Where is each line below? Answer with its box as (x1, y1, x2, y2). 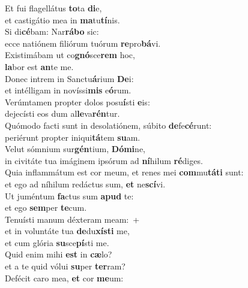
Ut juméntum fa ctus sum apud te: (5, 189, 134, 202)
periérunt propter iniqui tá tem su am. (5, 131, 141, 143)
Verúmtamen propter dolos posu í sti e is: (5, 95, 150, 108)
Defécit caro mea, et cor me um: (5, 271, 124, 284)
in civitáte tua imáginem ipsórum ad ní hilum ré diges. (5, 154, 203, 166)
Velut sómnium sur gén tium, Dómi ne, (5, 143, 145, 155)
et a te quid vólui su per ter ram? (5, 260, 126, 272)
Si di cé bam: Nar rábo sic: (5, 25, 99, 38)
